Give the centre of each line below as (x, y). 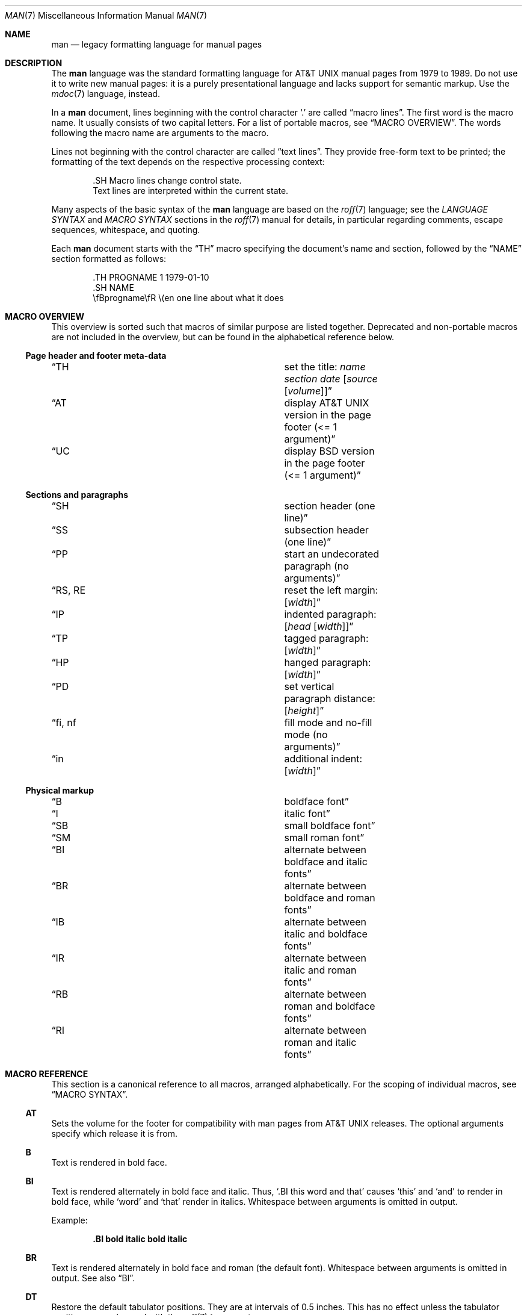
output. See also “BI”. (93, 1278)
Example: (69, 1220)
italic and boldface (326, 934)
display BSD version (329, 451)
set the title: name (325, 367)
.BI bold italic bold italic (140, 1239)
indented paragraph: (330, 614)
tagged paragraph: (326, 638)
